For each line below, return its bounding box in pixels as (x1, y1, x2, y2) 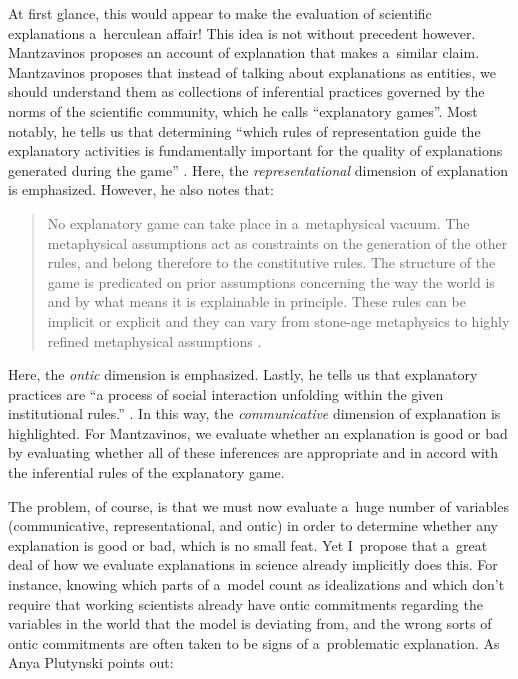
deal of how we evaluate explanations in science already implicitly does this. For (8, 554, 498, 575)
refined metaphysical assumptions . (47, 330, 262, 351)
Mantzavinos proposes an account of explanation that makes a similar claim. (8, 42, 480, 63)
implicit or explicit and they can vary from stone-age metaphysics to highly (47, 310, 510, 331)
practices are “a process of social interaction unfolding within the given (8, 383, 444, 404)
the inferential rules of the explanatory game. (8, 462, 285, 483)
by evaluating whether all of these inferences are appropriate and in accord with (8, 442, 499, 463)
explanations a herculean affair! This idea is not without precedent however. (8, 22, 476, 43)
